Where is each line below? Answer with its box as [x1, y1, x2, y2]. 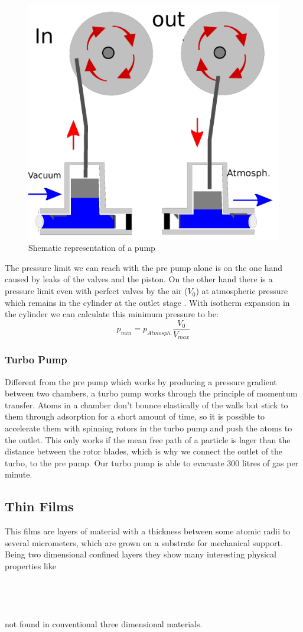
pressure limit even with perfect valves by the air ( [5, 285, 188, 297]
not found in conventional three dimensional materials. [5, 617, 203, 630]
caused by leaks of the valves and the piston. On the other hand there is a [5, 273, 273, 285]
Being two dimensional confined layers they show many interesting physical [5, 548, 276, 560]
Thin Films [5, 497, 74, 515]
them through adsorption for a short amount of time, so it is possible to [5, 410, 265, 423]
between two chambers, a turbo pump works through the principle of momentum [5, 387, 298, 399]
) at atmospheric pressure [196, 285, 288, 297]
